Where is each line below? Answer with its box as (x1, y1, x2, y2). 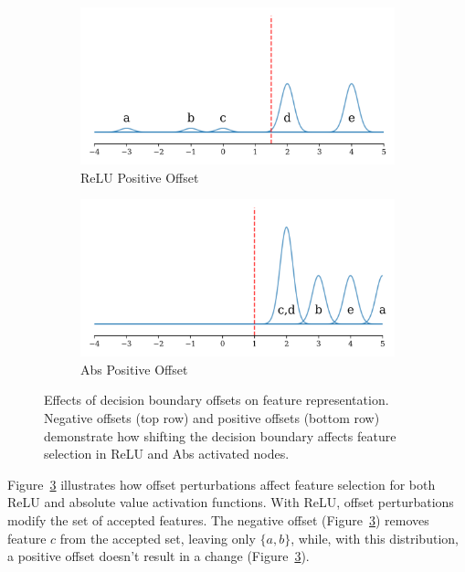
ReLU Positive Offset (80, 167, 199, 186)
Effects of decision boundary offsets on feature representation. (44, 390, 389, 409)
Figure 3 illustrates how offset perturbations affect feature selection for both (7, 474, 436, 493)
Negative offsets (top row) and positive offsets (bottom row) (44, 408, 380, 427)
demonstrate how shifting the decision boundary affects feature (44, 426, 396, 445)
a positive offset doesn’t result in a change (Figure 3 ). (7, 546, 310, 566)
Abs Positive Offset (80, 359, 188, 378)
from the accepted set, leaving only (59, 528, 256, 547)
